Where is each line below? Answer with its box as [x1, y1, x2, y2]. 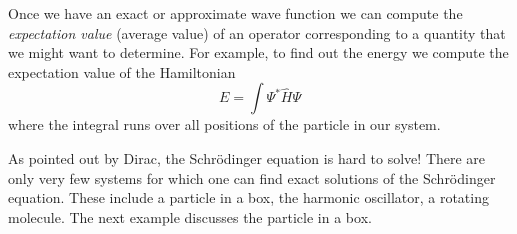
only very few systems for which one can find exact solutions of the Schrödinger [8, 167, 496, 188]
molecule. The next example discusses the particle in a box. [8, 206, 372, 227]
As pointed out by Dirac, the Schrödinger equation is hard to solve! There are [8, 147, 486, 168]
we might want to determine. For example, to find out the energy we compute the [8, 42, 509, 63]
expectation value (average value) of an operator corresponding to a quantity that [8, 22, 506, 43]
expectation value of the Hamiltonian [8, 61, 236, 82]
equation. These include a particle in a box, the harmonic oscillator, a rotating [8, 187, 489, 208]
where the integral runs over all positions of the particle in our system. [8, 114, 441, 135]
